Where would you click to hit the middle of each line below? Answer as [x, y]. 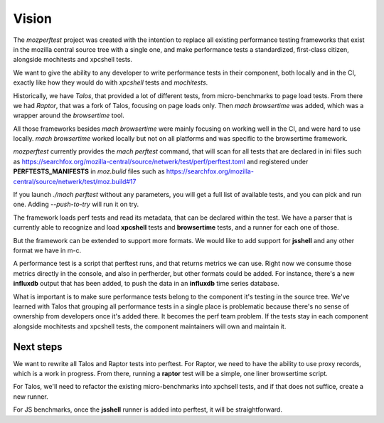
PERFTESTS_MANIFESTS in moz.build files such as [89, 171]
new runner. [31, 396]
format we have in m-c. [47, 250]
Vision [33, 18]
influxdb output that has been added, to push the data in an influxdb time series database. [146, 284]
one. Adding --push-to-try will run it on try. [76, 204]
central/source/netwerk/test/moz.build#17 [75, 181]
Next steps [38, 347]
